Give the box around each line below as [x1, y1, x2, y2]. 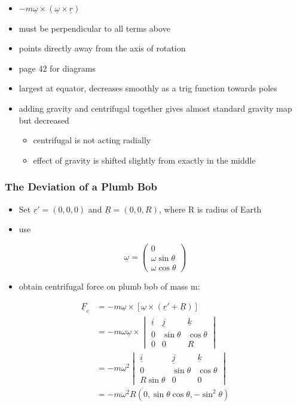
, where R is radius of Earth [158, 202, 262, 215]
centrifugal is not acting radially [33, 134, 151, 146]
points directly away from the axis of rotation [19, 42, 186, 54]
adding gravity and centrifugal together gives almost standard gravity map [19, 101, 292, 114]
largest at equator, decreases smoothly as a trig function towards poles [19, 82, 277, 94]
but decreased [19, 113, 69, 126]
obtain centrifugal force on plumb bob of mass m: [19, 279, 200, 292]
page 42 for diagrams [19, 61, 96, 74]
